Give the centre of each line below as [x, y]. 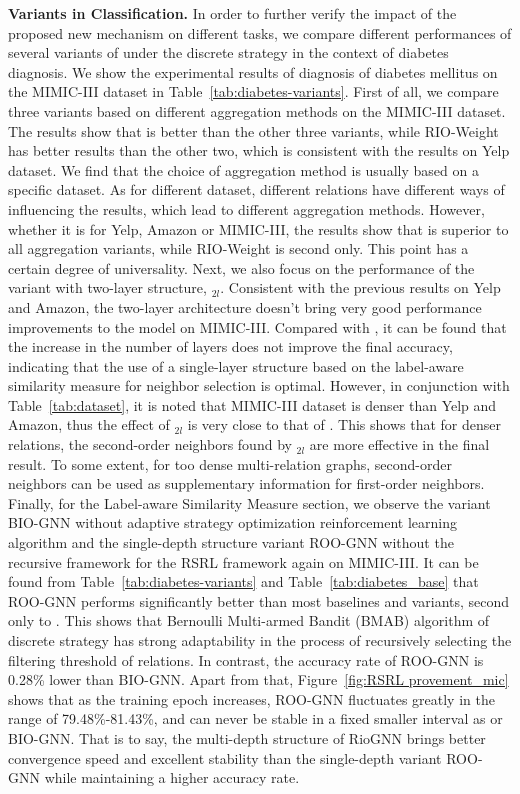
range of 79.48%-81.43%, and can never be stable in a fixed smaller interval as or [255, 718]
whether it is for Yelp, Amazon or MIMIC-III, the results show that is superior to [258, 228]
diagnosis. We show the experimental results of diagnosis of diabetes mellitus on [253, 71]
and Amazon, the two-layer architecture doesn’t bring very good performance [245, 306]
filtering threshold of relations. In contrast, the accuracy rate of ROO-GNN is [246, 659]
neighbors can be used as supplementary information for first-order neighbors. [246, 483]
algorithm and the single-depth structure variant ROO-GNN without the [231, 542]
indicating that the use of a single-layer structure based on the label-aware [236, 365]
